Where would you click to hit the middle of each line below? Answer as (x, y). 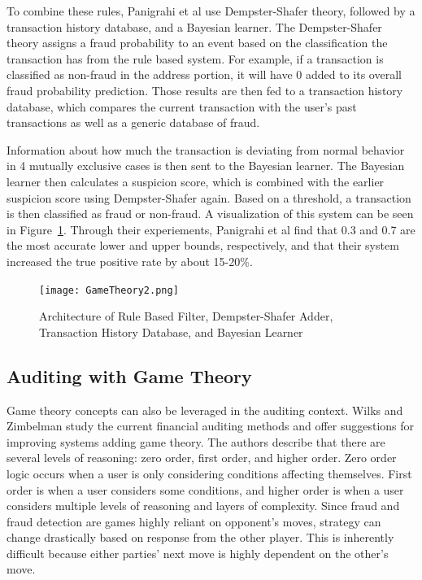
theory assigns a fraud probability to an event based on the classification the (197, 43)
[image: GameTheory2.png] (109, 290)
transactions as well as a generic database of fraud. (133, 122)
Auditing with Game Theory (129, 375)
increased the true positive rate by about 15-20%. (130, 261)
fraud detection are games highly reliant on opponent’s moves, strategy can (194, 521)
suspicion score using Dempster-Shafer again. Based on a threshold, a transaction (209, 197)
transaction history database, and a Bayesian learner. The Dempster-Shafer (194, 26)
